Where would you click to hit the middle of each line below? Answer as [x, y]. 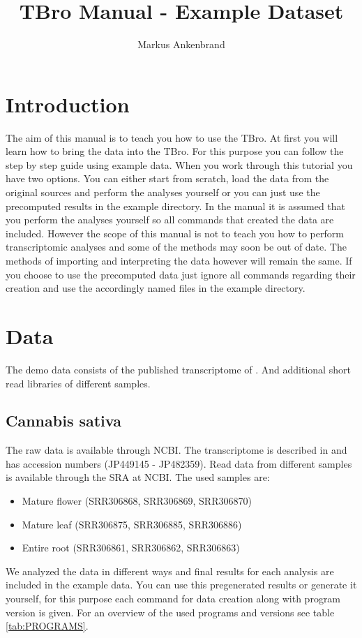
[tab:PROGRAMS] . [47, 626]
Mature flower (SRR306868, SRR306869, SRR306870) [137, 501]
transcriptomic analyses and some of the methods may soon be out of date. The [176, 247]
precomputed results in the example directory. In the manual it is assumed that [176, 206]
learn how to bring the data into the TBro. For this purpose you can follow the [175, 151]
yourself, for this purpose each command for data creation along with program [173, 599]
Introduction [68, 104]
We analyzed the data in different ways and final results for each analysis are [170, 571]
